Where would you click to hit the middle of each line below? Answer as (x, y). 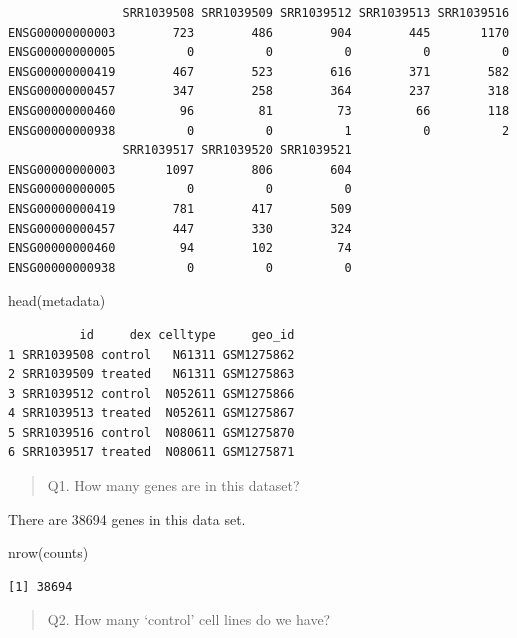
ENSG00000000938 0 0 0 (180, 267)
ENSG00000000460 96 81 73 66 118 (259, 110)
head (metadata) (57, 300)
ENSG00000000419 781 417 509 (180, 208)
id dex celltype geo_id (187, 334)
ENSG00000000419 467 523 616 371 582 (259, 71)
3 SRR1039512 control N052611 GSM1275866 (151, 393)
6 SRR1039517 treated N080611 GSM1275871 (151, 452)
